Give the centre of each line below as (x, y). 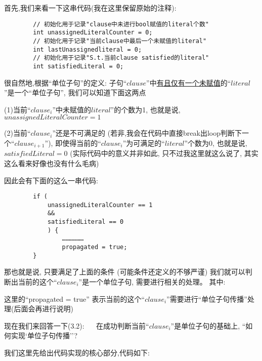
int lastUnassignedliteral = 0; (88, 49)
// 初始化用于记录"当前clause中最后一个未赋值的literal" (120, 41)
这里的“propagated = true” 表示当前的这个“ (75, 298)
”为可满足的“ (144, 143)
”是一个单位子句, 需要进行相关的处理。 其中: (152, 281)
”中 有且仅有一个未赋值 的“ (189, 82)
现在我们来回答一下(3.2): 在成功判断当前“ (77, 325)
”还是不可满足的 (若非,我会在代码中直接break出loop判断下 (147, 133)
